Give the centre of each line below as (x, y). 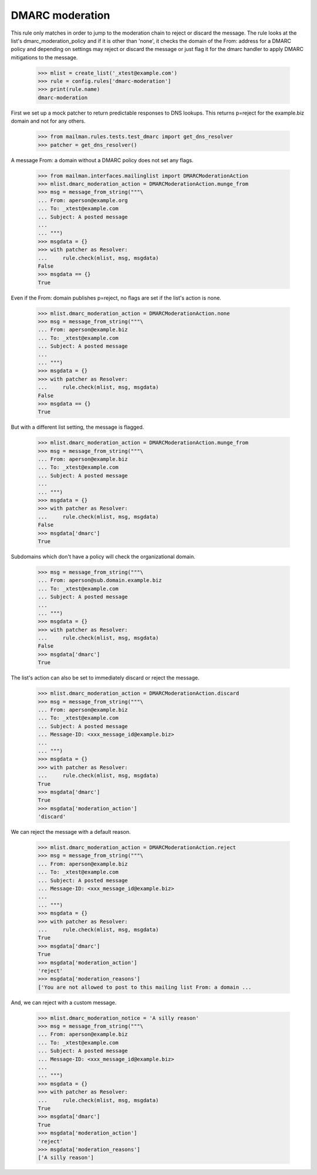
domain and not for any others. (48, 121)
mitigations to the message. (44, 57)
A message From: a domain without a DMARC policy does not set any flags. (102, 160)
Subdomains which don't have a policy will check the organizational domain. (103, 556)
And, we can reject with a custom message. (64, 1002)
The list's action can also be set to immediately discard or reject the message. (105, 678)
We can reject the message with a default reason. (71, 832)
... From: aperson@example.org (83, 200)
